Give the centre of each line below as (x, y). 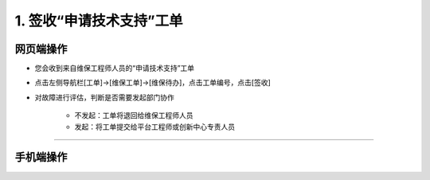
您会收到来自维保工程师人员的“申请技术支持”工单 (115, 68)
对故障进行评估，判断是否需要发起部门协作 (104, 97)
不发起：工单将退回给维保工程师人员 (134, 115)
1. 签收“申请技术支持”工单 (99, 21)
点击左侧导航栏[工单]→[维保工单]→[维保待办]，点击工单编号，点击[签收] (152, 83)
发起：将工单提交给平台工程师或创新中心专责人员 (154, 127)
